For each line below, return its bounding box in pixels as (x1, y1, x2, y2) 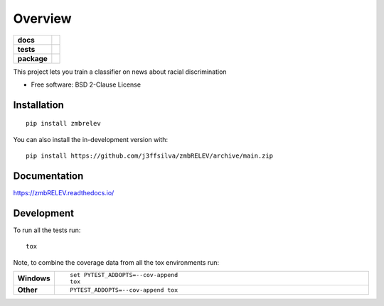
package (17, 53, 48, 63)
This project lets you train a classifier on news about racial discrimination (13, 67, 227, 76)
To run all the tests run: (13, 226, 81, 234)
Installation (13, 99, 64, 111)
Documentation (13, 170, 84, 182)
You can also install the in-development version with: (13, 135, 169, 143)
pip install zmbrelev (26, 119, 101, 128)
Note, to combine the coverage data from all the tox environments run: (13, 258, 220, 266)
